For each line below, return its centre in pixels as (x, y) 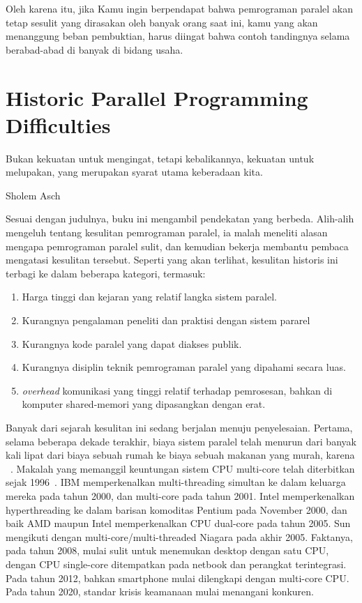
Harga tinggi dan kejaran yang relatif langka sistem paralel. (149, 297)
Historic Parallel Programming (157, 97)
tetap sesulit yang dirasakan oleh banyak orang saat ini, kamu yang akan (162, 22)
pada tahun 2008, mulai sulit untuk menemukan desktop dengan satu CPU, (167, 550)
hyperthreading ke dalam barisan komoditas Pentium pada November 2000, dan (176, 509)
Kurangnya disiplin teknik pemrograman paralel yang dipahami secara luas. (184, 367)
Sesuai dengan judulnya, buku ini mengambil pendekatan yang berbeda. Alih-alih (180, 219)
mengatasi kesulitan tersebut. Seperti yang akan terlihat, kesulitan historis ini (172, 260)
